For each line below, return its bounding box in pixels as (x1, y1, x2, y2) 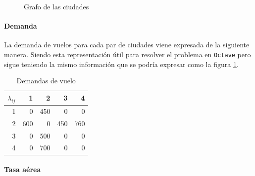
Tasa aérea (4, 164, 41, 175)
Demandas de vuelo (16, 75, 76, 86)
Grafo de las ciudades (24, 1, 89, 11)
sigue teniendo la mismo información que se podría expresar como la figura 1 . (4, 59, 239, 69)
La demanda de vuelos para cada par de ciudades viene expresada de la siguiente (4, 39, 250, 50)
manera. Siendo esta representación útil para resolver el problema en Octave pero (4, 49, 251, 59)
